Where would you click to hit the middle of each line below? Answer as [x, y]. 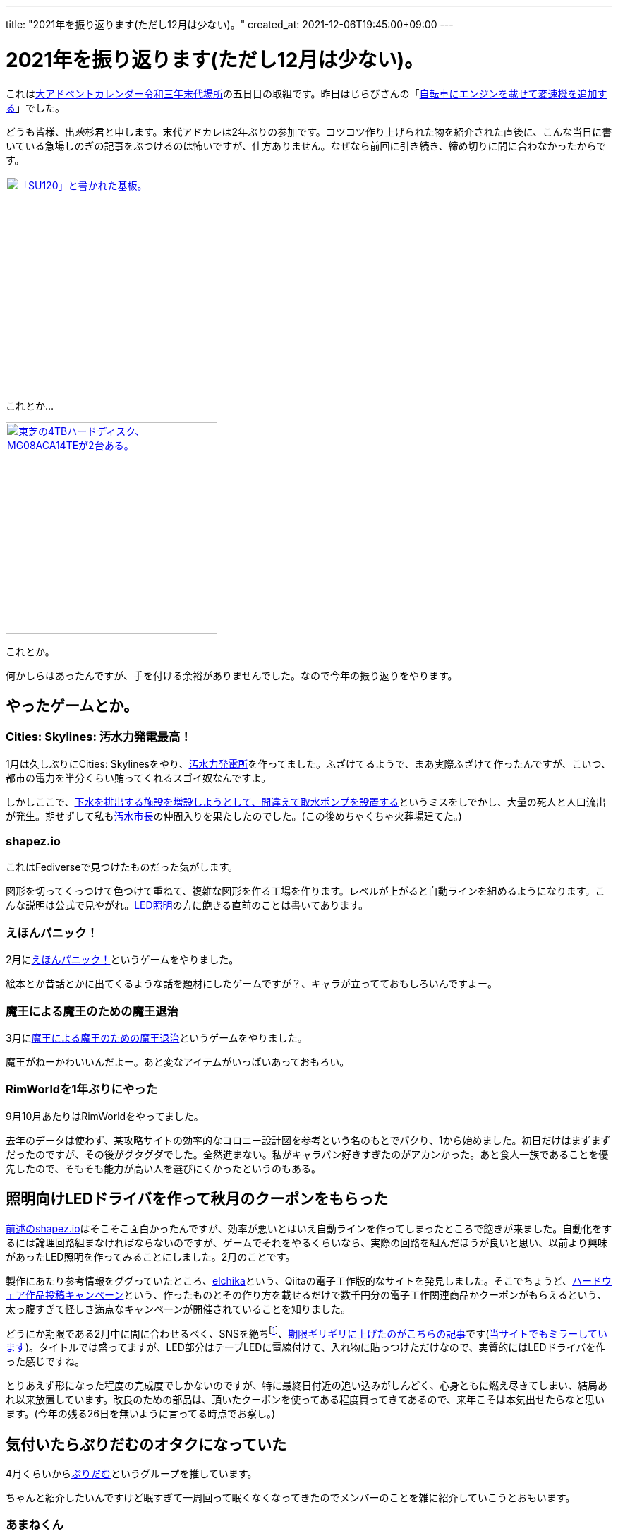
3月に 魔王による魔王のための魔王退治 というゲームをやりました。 [157, 1037]
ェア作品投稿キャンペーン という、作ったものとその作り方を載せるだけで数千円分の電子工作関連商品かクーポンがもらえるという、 [307, 1294]
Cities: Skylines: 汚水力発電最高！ [99, 737]
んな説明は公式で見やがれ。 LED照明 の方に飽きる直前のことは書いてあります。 [187, 905]
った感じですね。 [45, 1362]
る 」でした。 [35, 107]
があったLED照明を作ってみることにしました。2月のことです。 [151, 1256]
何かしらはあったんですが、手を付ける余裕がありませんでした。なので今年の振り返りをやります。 [232, 675]
